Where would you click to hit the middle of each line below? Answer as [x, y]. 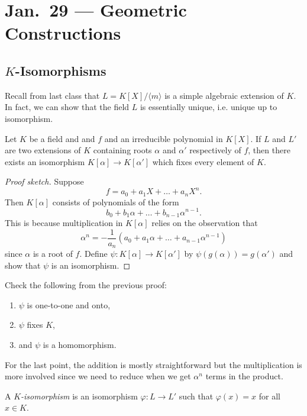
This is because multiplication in [64, 222]
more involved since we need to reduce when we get [98, 376]
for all [269, 396]
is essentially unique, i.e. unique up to [209, 107]
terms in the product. [244, 376]
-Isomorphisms [61, 70]
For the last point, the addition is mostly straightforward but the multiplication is [153, 364]
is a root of [53, 254]
